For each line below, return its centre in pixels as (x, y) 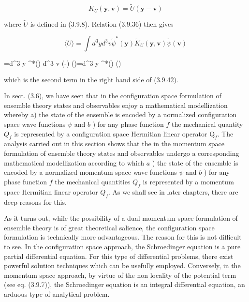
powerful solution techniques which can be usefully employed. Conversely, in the (122, 265)
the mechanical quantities (93, 181)
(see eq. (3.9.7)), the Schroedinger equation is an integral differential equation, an (124, 284)
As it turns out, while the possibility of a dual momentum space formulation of (121, 218)
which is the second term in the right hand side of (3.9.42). (91, 79)
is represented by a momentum (188, 181)
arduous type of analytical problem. (57, 294)
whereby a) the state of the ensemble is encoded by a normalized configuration (120, 114)
